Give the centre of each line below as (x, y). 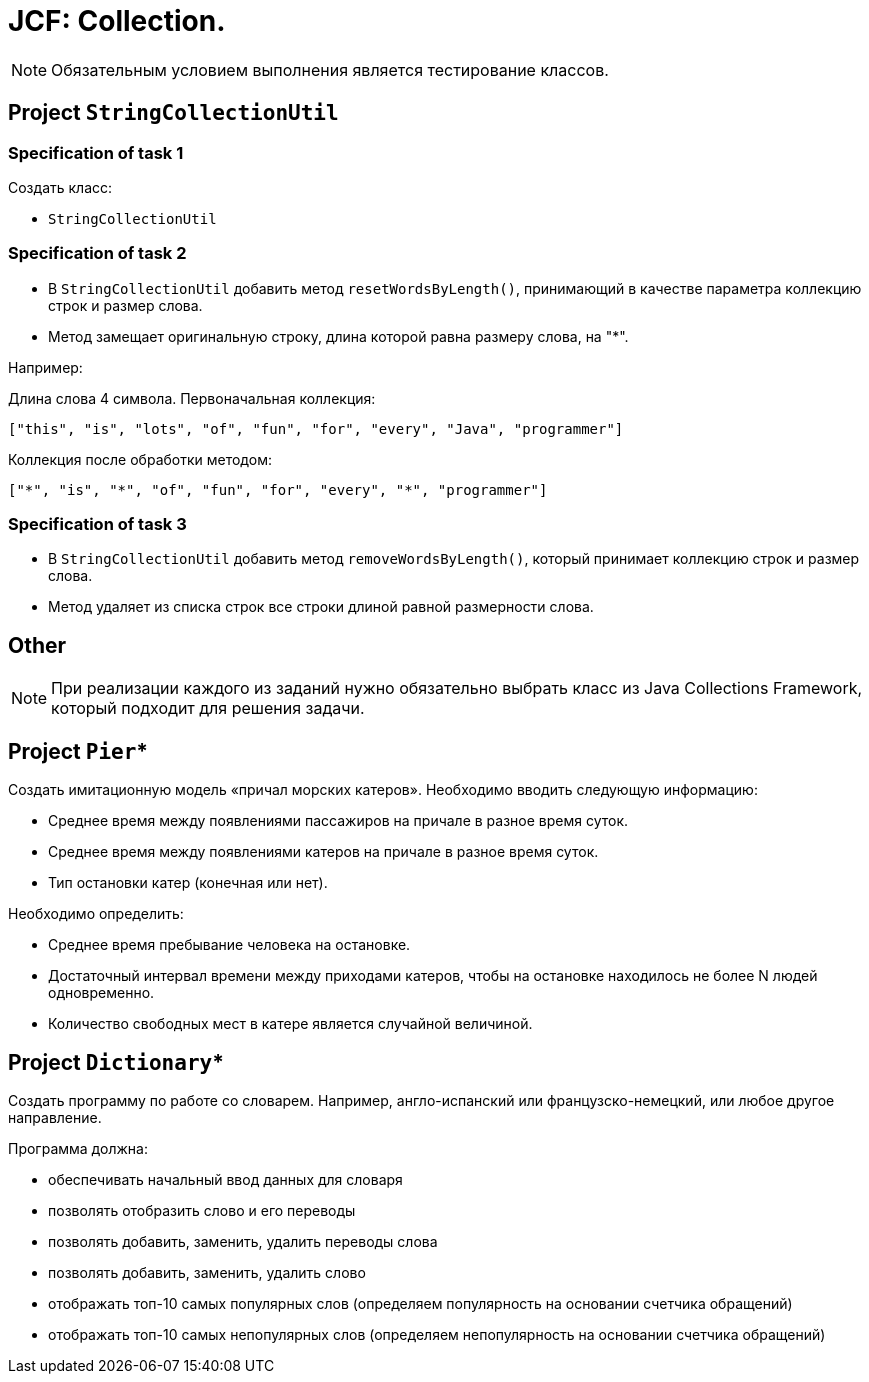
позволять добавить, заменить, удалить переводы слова (243, 1241)
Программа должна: (78, 1148)
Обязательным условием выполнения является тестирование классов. (330, 69)
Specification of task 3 (97, 524)
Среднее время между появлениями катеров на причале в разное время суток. (323, 852)
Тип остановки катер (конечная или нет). (188, 883)
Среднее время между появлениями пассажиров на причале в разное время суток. (338, 821)
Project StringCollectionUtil (173, 113)
